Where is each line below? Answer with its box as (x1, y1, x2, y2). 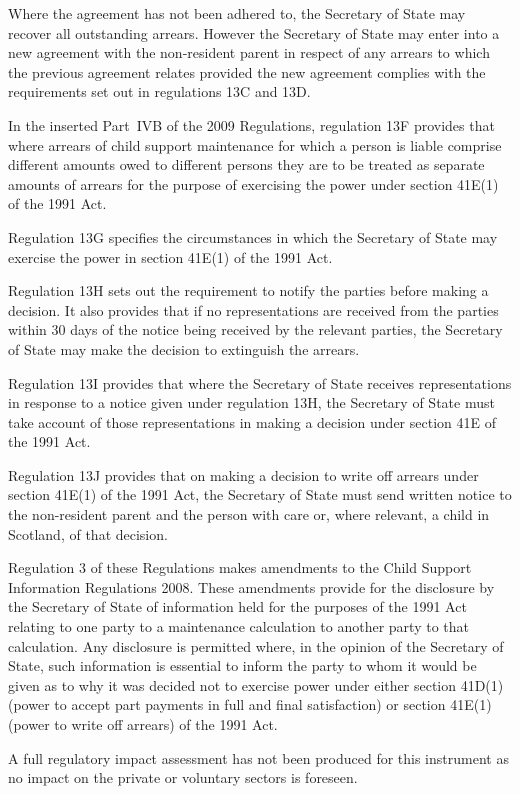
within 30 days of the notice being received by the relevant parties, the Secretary (8, 319, 503, 340)
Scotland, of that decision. (8, 523, 168, 544)
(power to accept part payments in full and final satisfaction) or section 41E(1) (8, 694, 492, 715)
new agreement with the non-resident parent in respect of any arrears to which (8, 42, 490, 63)
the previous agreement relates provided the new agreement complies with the (8, 61, 486, 82)
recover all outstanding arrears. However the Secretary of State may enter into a (8, 22, 500, 43)
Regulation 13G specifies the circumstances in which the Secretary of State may (8, 226, 498, 247)
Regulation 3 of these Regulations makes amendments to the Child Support (8, 557, 472, 578)
